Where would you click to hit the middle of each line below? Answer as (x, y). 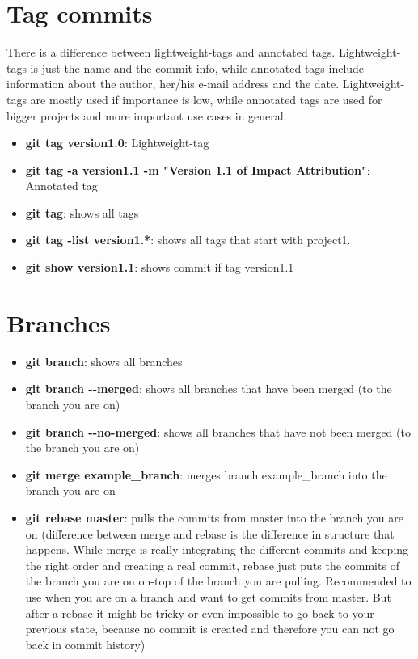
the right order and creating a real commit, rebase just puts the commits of (212, 565)
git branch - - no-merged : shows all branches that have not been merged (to (218, 431)
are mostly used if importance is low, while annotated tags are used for (206, 99)
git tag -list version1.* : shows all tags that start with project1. (188, 240)
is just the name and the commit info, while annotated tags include (197, 68)
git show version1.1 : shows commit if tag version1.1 (160, 267)
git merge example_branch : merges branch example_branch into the (206, 474)
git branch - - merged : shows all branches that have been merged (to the (209, 389)
